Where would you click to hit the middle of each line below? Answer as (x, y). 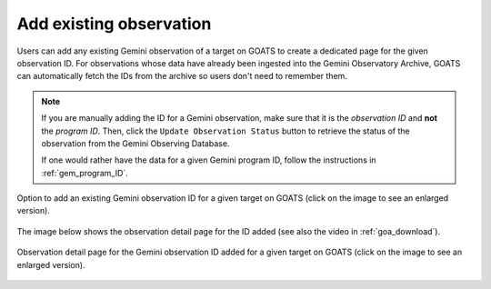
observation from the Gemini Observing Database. (135, 143)
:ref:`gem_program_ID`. (85, 173)
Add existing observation (114, 24)
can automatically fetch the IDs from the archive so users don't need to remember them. (182, 76)
